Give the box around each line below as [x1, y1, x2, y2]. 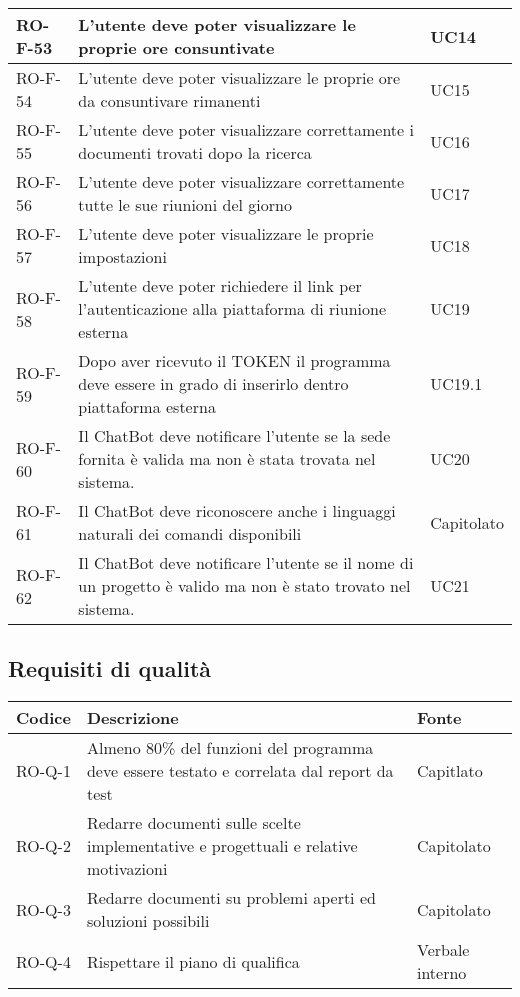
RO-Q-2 [16, 834, 71, 858]
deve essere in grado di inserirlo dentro [78, 372, 349, 395]
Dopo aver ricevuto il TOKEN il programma [78, 349, 391, 372]
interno [416, 961, 467, 985]
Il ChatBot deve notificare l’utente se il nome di [78, 551, 414, 574]
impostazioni [78, 245, 167, 268]
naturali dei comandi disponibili [78, 522, 302, 545]
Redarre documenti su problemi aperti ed [86, 886, 376, 910]
